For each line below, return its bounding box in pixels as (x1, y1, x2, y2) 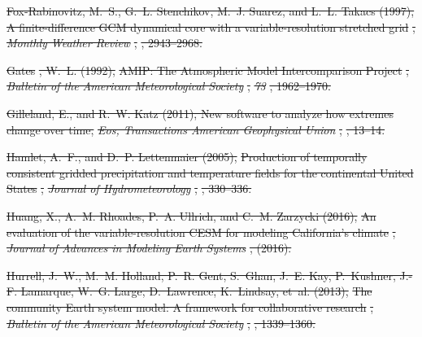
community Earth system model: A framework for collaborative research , (7, 298, 374, 315)
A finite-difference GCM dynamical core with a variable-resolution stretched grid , (7, 18, 415, 35)
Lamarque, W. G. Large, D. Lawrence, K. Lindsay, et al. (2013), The (20, 282, 372, 300)
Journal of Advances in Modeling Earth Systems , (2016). (7, 239, 292, 256)
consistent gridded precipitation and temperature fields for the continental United (7, 164, 414, 181)
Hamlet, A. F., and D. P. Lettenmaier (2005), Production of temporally (7, 148, 368, 165)
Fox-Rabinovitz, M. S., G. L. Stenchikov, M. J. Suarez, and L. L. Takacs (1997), (7, 2, 415, 19)
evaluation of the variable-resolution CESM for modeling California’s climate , (7, 223, 396, 240)
